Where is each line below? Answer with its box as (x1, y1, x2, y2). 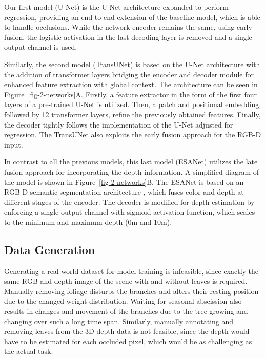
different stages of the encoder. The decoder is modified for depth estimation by (4, 196, 255, 207)
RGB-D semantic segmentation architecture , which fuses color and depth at (4, 186, 244, 197)
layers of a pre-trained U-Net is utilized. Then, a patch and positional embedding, (4, 99, 261, 110)
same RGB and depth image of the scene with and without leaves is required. (4, 276, 248, 286)
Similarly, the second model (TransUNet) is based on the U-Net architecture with (4, 58, 260, 69)
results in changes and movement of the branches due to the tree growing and (4, 306, 248, 317)
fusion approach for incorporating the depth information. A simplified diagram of (4, 166, 259, 177)
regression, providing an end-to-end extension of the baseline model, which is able (4, 11, 260, 22)
